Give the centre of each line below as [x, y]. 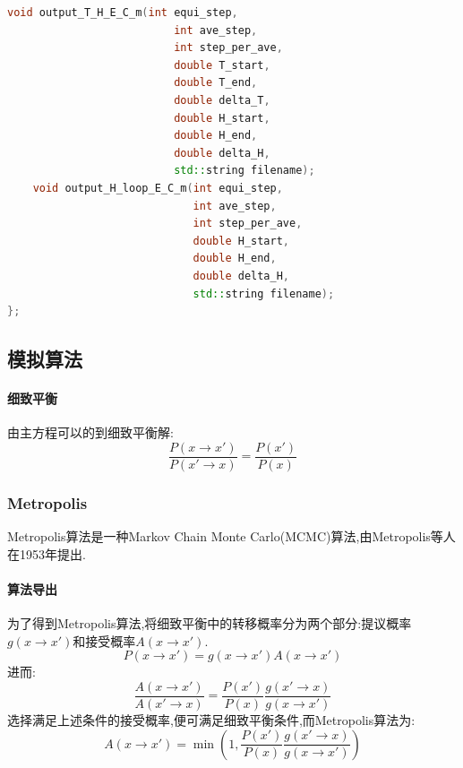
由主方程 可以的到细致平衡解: [90, 432]
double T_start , [222, 65]
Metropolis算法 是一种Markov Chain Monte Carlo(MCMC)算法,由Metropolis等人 [231, 536]
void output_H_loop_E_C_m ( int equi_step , [158, 188]
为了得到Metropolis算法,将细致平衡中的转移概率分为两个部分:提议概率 [210, 623]
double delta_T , [222, 100]
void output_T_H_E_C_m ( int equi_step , [123, 13]
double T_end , [216, 83]
